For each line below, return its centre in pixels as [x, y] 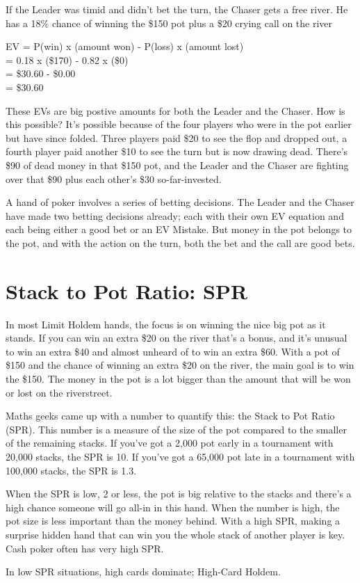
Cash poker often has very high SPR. [85, 548]
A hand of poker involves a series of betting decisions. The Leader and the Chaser [180, 202]
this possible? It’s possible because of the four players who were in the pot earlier [179, 124]
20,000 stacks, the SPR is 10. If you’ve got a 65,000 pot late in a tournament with [180, 456]
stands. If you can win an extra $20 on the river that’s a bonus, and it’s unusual [177, 338]
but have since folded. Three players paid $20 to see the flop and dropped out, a [177, 137]
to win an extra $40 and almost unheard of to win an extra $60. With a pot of [173, 351]
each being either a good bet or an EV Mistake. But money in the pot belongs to [179, 229]
